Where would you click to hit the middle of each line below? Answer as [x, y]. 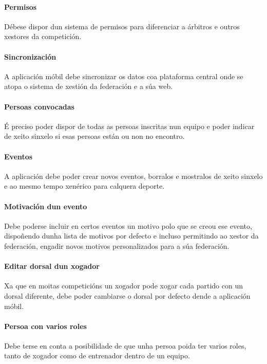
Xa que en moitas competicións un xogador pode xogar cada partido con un [124, 286]
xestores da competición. [43, 36]
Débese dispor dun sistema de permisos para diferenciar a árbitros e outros [122, 26]
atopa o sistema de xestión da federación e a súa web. [89, 86]
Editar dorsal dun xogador [52, 266]
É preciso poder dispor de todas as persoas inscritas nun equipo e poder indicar [129, 126]
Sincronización [30, 56]
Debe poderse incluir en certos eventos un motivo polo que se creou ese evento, [128, 225]
